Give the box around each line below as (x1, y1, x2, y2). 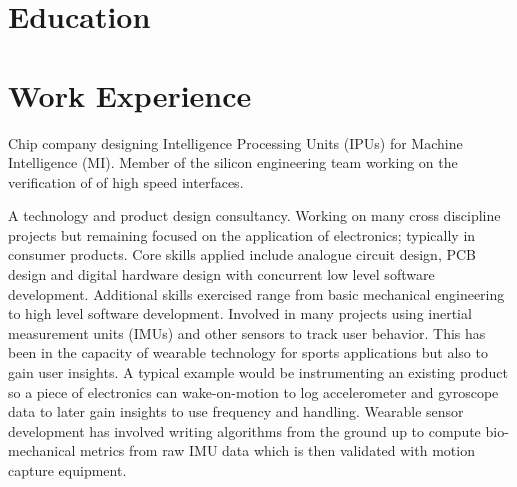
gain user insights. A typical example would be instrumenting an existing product (8, 362, 508, 383)
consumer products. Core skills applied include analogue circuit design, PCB (8, 244, 477, 265)
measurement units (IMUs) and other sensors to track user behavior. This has (8, 322, 486, 343)
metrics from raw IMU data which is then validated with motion (79, 440, 475, 461)
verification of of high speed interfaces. (8, 171, 244, 192)
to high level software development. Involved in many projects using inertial (8, 303, 472, 324)
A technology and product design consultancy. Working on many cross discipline (8, 205, 501, 226)
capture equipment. (8, 460, 127, 480)
